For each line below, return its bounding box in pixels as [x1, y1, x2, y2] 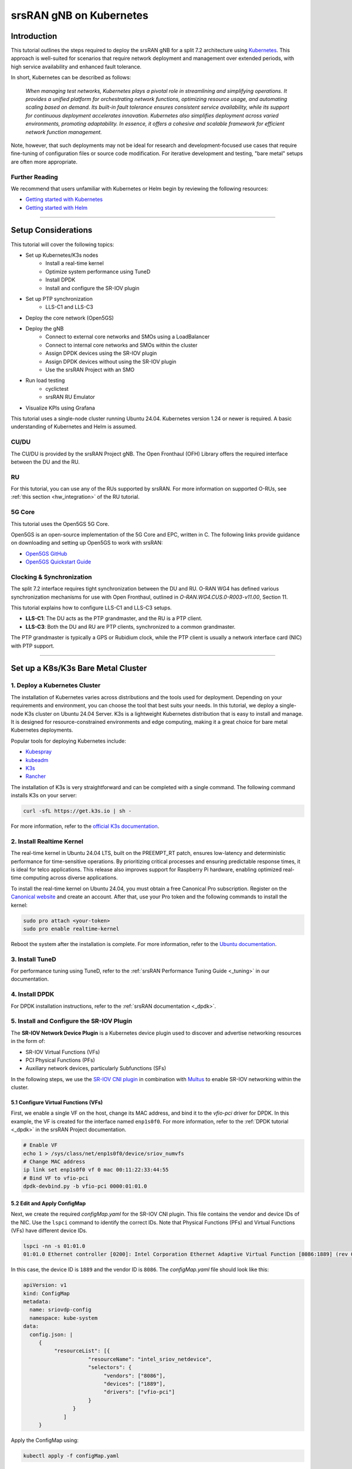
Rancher [25, 773, 46, 780]
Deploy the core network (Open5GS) [25, 314, 114, 321]
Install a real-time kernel [45, 260, 104, 267]
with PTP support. [11, 642, 55, 649]
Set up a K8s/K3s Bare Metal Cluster [11, 663, 147, 673]
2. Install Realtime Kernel [11, 837, 83, 846]
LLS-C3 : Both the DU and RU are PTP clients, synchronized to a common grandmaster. [25, 623, 236, 630]
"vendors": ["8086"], [103, 1372, 166, 1379]
